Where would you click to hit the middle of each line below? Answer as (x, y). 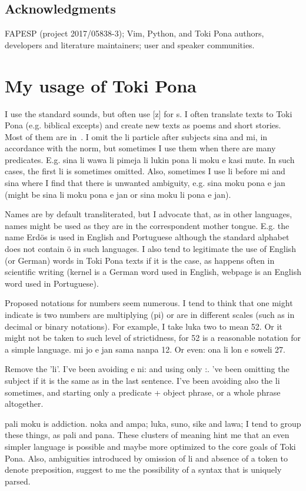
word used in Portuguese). (52, 283)
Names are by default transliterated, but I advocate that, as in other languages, (149, 214)
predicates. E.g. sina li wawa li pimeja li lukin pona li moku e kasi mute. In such (150, 159)
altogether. (24, 404)
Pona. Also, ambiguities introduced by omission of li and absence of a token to (146, 458)
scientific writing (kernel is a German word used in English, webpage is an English (153, 272)
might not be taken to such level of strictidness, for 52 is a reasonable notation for (153, 338)
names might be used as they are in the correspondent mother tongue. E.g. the (147, 225)
